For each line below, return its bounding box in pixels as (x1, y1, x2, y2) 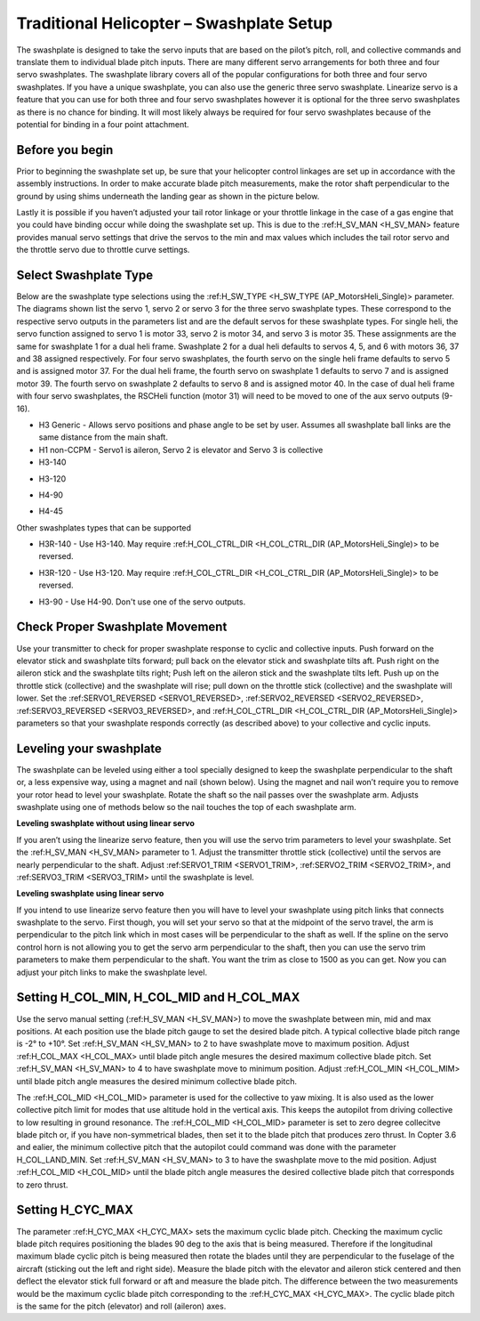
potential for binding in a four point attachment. (16, 118, 190, 129)
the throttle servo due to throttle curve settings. (16, 245, 190, 255)
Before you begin (16, 142, 114, 158)
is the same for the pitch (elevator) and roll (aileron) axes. (16, 1301, 227, 1311)
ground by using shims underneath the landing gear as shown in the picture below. (16, 190, 320, 201)
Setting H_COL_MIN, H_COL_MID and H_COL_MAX (16, 990, 300, 1005)
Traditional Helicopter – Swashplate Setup (16, 13, 333, 33)
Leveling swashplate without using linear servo (16, 818, 196, 829)
